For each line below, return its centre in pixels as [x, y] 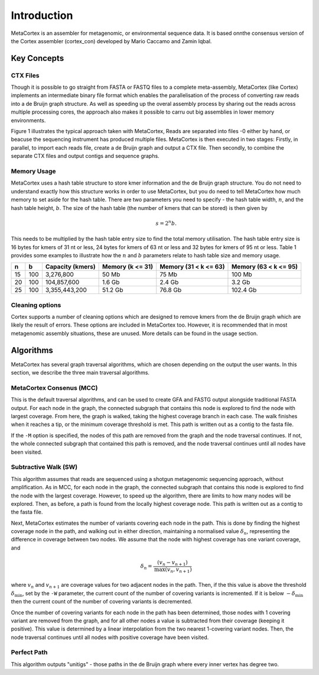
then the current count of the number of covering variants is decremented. [102, 602]
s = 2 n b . [166, 223]
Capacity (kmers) [70, 267]
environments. [28, 120]
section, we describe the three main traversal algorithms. [80, 373]
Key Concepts [38, 58]
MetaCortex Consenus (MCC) [54, 387]
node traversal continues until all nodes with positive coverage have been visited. [110, 637]
